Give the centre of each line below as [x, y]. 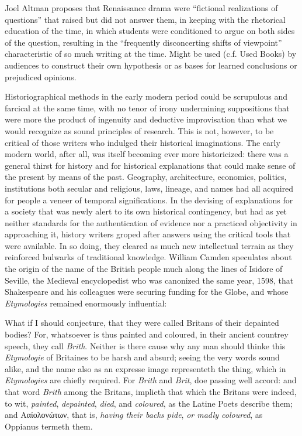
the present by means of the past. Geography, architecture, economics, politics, [146, 177]
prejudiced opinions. [41, 76]
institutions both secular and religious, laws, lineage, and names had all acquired [149, 188]
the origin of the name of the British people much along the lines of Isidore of [144, 269]
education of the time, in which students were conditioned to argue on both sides [150, 31]
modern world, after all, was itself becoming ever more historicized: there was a [147, 154]
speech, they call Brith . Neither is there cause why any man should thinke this [145, 345]
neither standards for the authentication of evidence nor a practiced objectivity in [151, 222]
